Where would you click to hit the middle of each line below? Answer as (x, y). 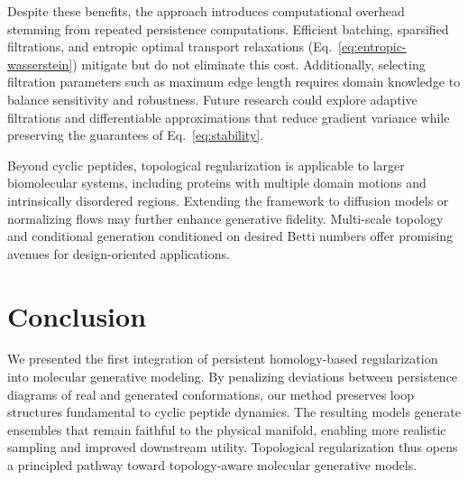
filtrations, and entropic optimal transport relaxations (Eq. (170, 46)
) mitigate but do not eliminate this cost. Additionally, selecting (249, 64)
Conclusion (77, 315)
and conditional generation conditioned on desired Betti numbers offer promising (230, 236)
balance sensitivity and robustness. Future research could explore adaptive (212, 99)
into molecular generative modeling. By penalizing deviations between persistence (233, 377)
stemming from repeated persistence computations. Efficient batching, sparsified (228, 28)
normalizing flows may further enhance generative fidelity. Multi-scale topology (225, 218)
